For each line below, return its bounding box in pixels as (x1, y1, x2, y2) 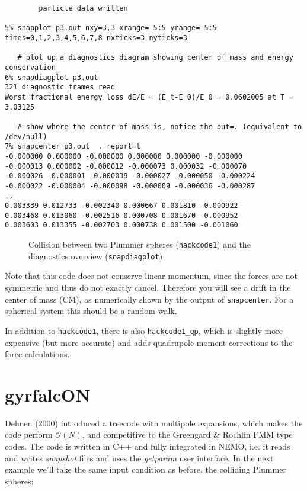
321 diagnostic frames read (5, 83, 116, 92)
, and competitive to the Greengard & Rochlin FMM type (82, 428, 293, 441)
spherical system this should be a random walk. (5, 304, 177, 317)
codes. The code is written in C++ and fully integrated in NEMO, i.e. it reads (5, 440, 290, 452)
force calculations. (5, 348, 70, 360)
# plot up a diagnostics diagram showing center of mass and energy (17, 53, 293, 62)
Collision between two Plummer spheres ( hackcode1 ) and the (28, 238, 251, 251)
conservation (5, 63, 56, 72)
